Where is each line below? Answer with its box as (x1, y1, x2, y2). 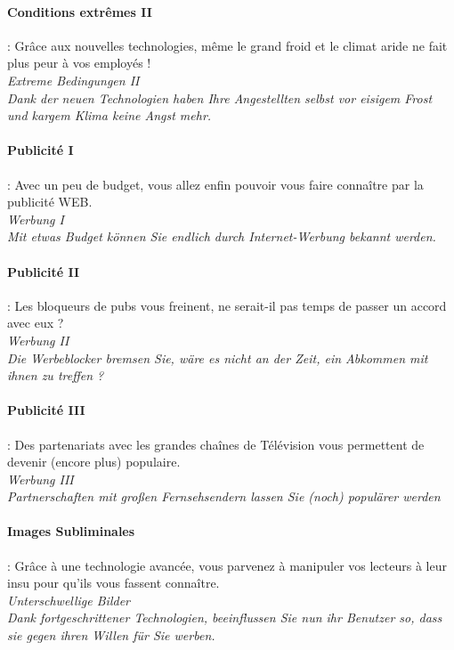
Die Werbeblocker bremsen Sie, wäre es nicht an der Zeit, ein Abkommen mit (7, 348, 428, 367)
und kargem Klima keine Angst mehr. (7, 106, 212, 125)
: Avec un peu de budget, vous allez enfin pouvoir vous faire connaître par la (7, 175, 424, 193)
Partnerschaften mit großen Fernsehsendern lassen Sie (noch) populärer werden (7, 487, 441, 506)
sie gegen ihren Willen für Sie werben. (7, 626, 215, 645)
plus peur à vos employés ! (7, 53, 151, 72)
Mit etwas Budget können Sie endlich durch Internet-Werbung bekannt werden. (7, 227, 436, 246)
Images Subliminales (7, 522, 135, 540)
